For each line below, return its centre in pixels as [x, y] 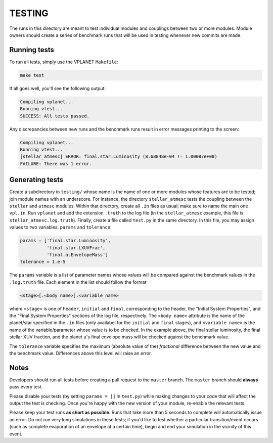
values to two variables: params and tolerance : [60, 227]
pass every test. [26, 387]
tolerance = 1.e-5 [43, 262]
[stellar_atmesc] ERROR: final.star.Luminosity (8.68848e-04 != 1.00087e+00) [119, 157]
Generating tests [36, 180]
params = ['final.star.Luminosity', [65, 241]
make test [32, 75]
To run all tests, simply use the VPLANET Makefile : [64, 62]
